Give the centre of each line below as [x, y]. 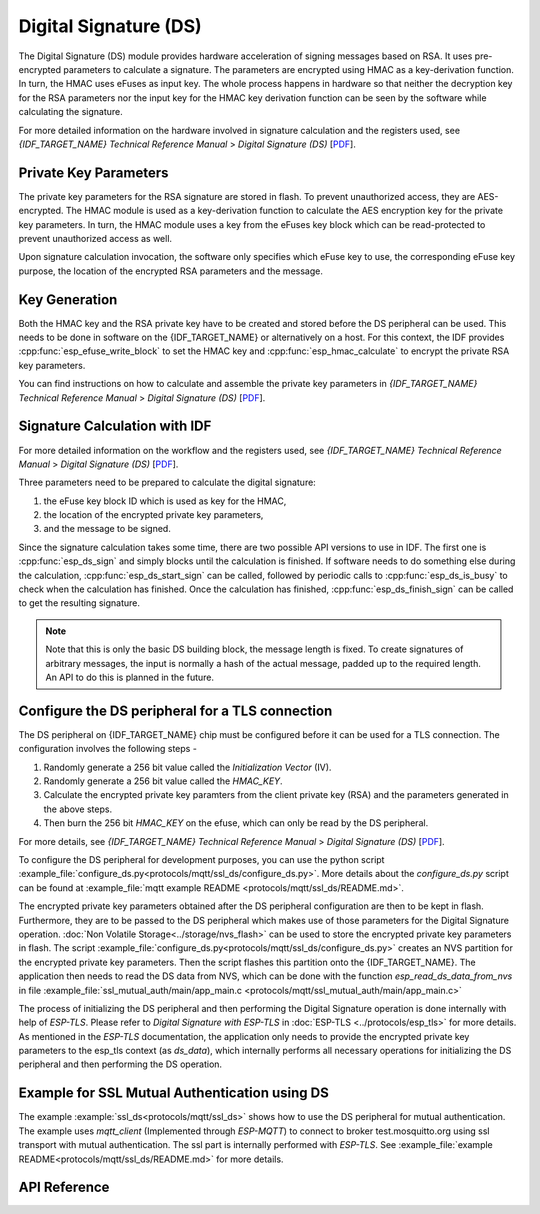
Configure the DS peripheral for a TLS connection [175, 710]
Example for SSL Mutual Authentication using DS [173, 1093]
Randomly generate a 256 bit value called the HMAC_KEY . [163, 781]
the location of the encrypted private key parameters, [153, 515]
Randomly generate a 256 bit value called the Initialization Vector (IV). [187, 767]
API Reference [64, 1187]
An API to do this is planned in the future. [130, 677]
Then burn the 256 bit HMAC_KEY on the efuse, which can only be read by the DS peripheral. [236, 823]
